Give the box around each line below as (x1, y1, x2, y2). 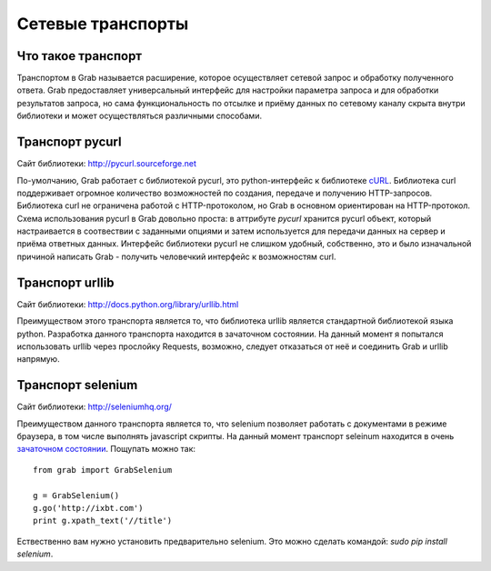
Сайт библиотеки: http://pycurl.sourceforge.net (16, 158, 197, 169)
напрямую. (16, 354, 60, 365)
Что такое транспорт (16, 48, 143, 64)
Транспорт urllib (16, 275, 115, 290)
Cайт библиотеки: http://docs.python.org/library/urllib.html (16, 298, 239, 309)
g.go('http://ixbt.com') (33, 503, 144, 513)
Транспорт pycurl (16, 135, 122, 150)
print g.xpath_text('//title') (33, 516, 173, 526)
